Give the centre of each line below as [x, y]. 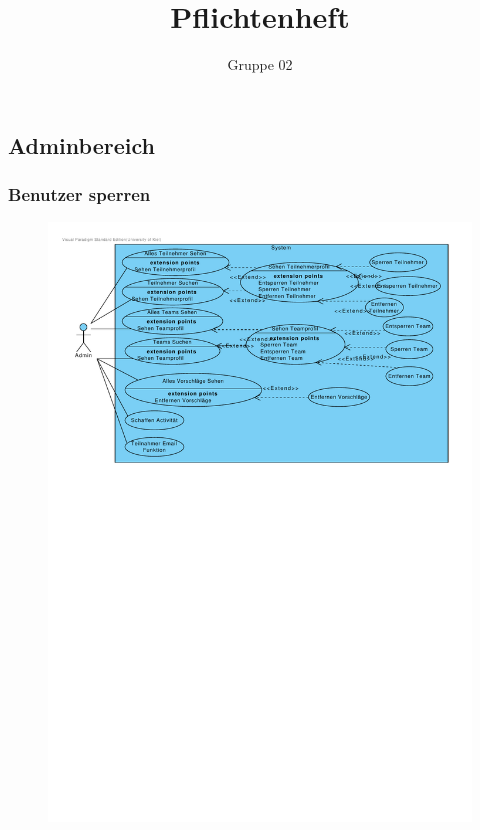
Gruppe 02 [260, 64]
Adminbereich [81, 144]
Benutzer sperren [79, 194]
